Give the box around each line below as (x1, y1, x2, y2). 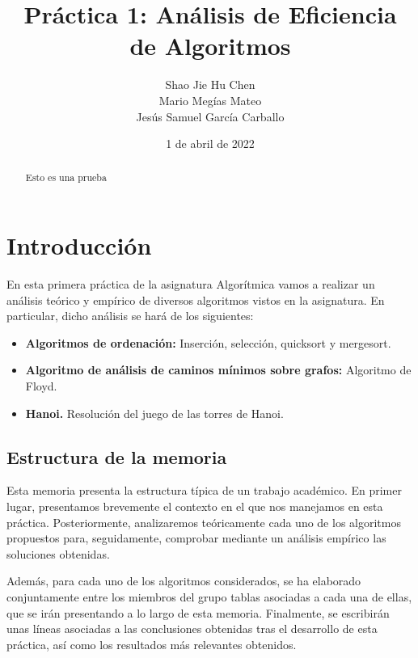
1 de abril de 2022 (166, 135, 255, 152)
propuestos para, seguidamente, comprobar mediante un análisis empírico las (6, 529, 386, 546)
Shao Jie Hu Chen (165, 76, 255, 93)
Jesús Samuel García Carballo (136, 108, 285, 124)
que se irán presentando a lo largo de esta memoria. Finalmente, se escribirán (6, 604, 390, 621)
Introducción (6, 229, 152, 262)
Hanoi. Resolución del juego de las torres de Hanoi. (25, 404, 284, 421)
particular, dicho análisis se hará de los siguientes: (6, 307, 254, 324)
